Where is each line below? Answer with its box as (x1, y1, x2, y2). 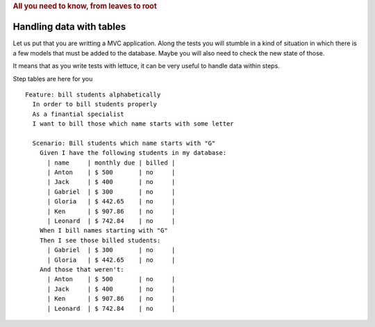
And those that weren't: (39, 265, 124, 274)
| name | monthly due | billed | (47, 158, 176, 167)
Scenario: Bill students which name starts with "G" (32, 139, 216, 147)
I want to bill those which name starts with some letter (32, 120, 234, 128)
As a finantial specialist (32, 110, 124, 118)
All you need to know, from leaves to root (12, 1, 158, 10)
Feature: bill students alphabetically (25, 90, 161, 99)
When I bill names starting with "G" (39, 226, 168, 235)
